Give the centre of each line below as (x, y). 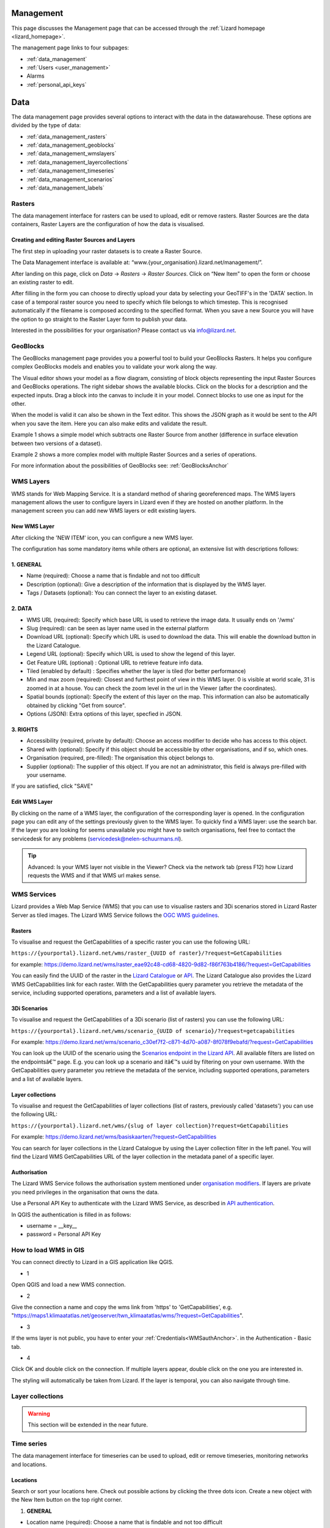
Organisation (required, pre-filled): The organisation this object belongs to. (120, 758)
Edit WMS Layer (32, 802)
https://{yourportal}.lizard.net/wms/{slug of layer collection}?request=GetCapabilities (150, 1126)
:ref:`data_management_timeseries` (71, 171)
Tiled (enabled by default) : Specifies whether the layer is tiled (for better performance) (136, 671)
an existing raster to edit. (42, 282)
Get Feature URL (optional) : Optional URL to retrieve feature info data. (115, 663)
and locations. (29, 1464)
